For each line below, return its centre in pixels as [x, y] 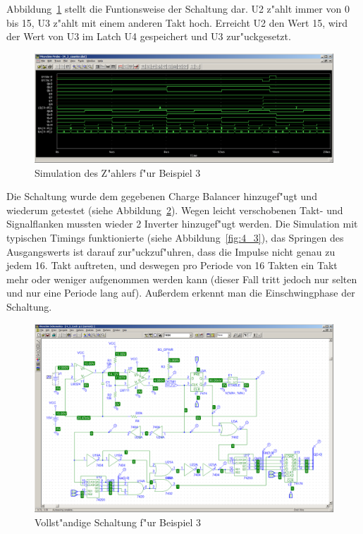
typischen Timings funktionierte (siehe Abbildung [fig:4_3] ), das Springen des [175, 238]
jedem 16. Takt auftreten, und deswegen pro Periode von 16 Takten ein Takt [172, 265]
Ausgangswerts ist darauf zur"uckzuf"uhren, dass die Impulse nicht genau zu [171, 251]
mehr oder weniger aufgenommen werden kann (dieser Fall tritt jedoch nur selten [182, 279]
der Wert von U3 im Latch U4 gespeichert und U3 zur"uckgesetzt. [149, 36]
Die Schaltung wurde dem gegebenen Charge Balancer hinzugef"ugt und [162, 196]
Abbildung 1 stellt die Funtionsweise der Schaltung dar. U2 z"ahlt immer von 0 [178, 8]
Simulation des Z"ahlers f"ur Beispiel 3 [118, 172]
